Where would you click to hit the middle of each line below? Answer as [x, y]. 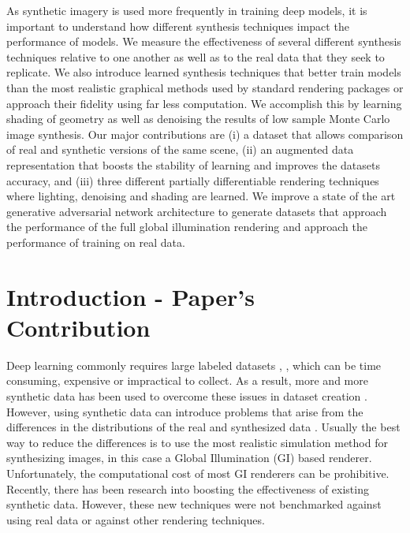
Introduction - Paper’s [130, 296]
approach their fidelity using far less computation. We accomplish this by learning [204, 103]
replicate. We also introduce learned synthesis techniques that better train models [204, 72]
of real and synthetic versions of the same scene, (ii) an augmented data [180, 149]
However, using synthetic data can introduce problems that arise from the [185, 411]
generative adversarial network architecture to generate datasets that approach [197, 211]
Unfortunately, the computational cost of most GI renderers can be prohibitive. [198, 473]
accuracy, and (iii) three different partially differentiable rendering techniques [193, 180]
